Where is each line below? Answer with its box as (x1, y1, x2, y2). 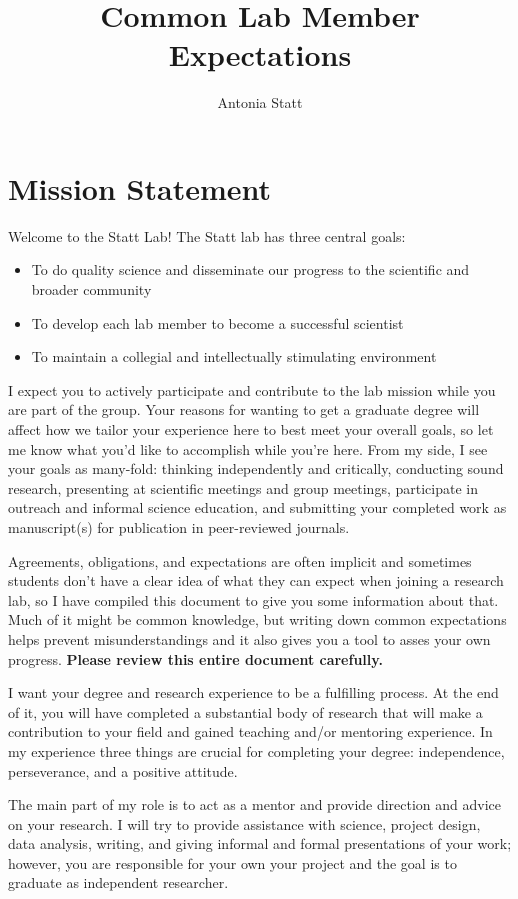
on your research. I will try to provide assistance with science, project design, (8, 813, 481, 834)
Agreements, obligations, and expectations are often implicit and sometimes (8, 550, 472, 571)
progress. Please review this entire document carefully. (8, 648, 383, 669)
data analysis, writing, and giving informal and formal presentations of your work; (8, 833, 512, 854)
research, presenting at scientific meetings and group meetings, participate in (8, 477, 478, 498)
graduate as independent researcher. (8, 872, 229, 893)
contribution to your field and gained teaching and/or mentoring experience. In (8, 721, 493, 742)
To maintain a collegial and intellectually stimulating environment (31, 346, 437, 367)
